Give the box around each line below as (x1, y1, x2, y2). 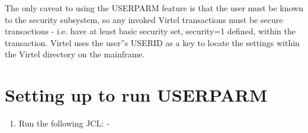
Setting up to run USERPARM (5, 83, 268, 107)
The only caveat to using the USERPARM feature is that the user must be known (5, 2, 303, 14)
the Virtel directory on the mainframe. (5, 48, 145, 60)
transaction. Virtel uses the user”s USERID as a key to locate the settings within (5, 36, 300, 48)
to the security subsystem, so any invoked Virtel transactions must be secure (5, 13, 283, 25)
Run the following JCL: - (18, 117, 110, 129)
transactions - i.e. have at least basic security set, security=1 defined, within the (5, 25, 296, 37)
